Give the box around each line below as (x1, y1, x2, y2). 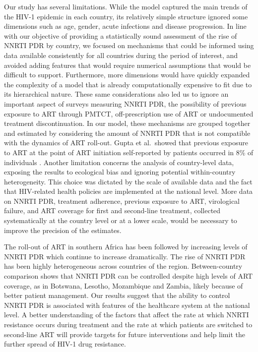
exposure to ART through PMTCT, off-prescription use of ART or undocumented (4, 108, 254, 118)
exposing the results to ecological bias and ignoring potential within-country (4, 167, 236, 177)
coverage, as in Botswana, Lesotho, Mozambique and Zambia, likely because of (4, 280, 243, 291)
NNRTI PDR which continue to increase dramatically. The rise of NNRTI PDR (4, 251, 246, 261)
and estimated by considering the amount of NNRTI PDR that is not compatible (4, 127, 251, 138)
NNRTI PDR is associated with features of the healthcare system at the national (4, 299, 250, 310)
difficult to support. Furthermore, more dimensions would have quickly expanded (4, 69, 250, 80)
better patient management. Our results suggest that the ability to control (4, 290, 230, 300)
